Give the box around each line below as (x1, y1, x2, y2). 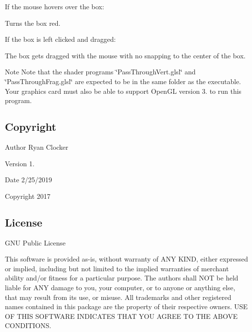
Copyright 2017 (5, 191, 50, 201)
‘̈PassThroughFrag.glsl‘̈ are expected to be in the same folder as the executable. (5, 76, 241, 86)
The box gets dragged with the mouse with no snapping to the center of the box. (5, 50, 246, 60)
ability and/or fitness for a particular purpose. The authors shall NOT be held (5, 273, 238, 283)
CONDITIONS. (5, 320, 51, 331)
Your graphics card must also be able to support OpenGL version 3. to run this (5, 86, 242, 96)
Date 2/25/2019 (5, 175, 52, 185)
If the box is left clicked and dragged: (5, 34, 116, 44)
